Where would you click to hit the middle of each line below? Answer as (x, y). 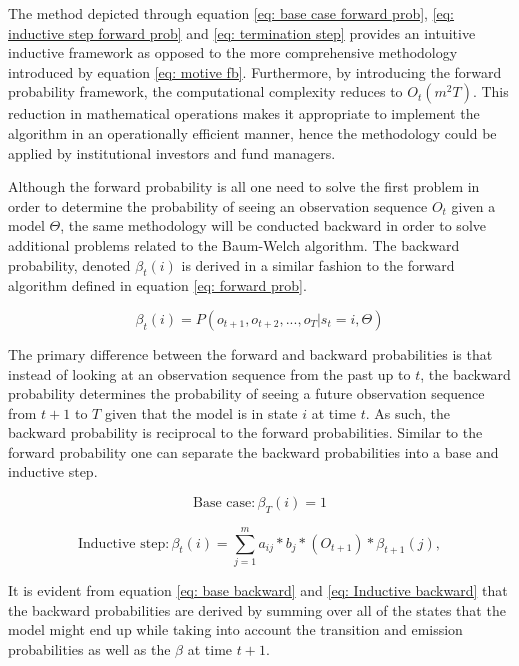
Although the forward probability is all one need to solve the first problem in (244, 186)
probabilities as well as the (89, 648)
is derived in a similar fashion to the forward (318, 264)
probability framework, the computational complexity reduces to (205, 91)
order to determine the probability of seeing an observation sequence (218, 205)
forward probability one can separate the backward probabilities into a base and (253, 451)
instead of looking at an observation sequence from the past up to (209, 373)
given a (473, 205)
